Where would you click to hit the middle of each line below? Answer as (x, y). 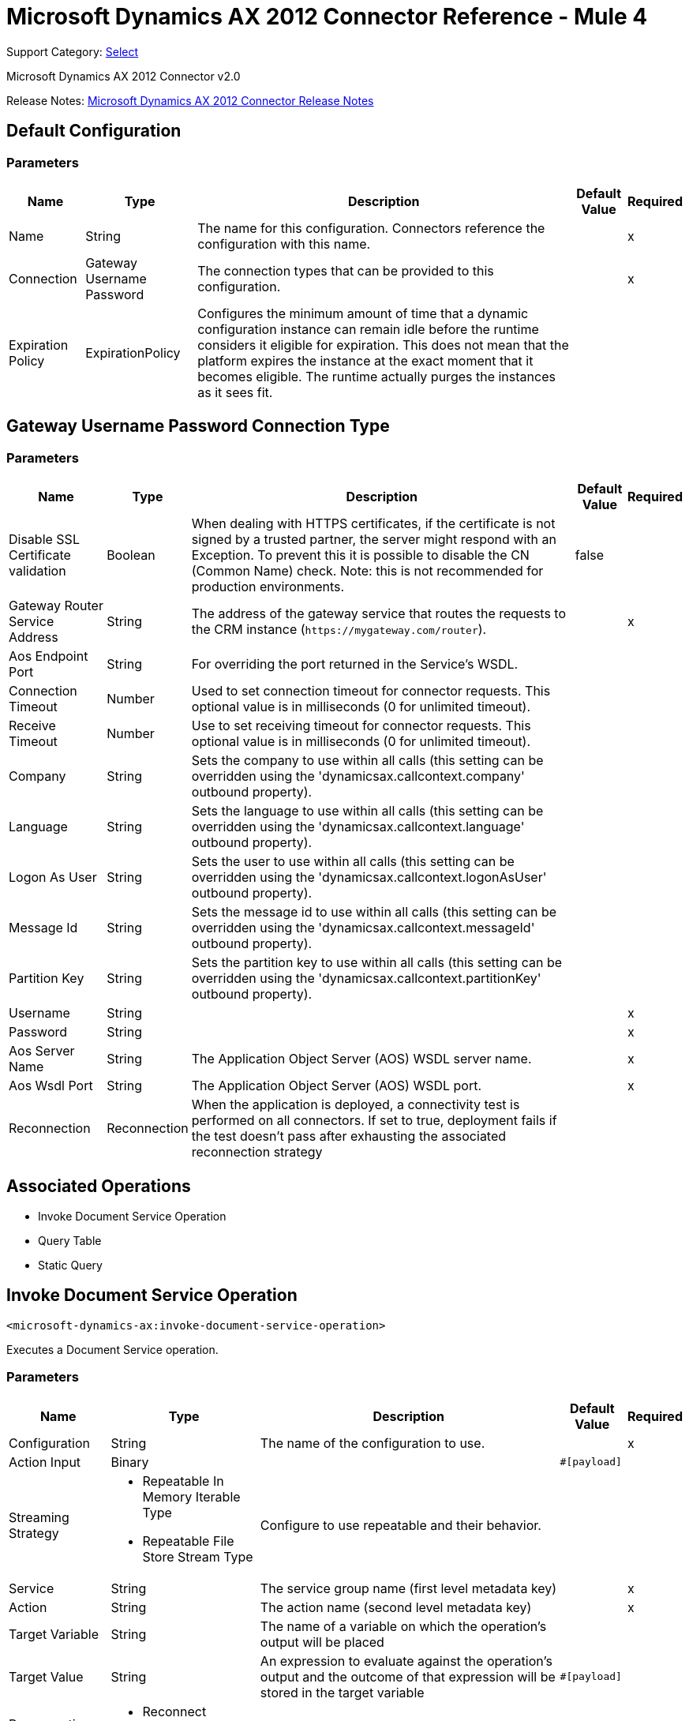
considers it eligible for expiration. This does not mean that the (383, 345)
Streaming (39, 1517)
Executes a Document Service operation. (112, 1349)
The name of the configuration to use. (373, 1443)
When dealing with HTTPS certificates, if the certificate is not (373, 524)
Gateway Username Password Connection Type (198, 426)
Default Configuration (94, 131)
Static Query (70, 1265)
